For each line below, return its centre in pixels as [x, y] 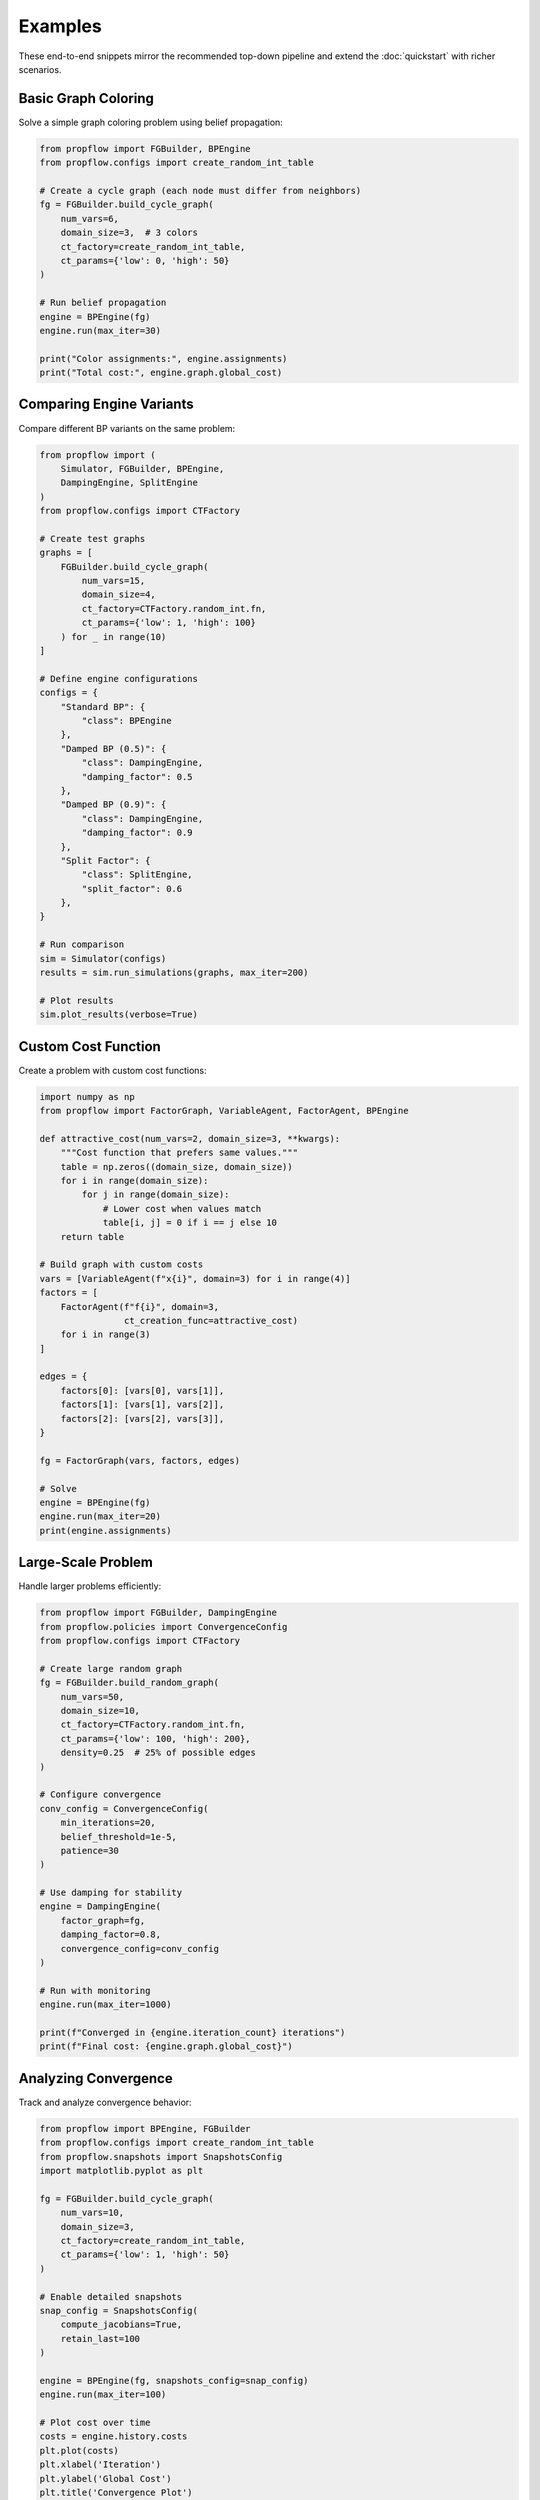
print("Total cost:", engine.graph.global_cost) [161, 373]
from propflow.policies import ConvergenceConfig [163, 1626]
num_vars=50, [92, 1696]
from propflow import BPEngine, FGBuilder [145, 2128]
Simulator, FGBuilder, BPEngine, [142, 468]
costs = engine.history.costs [113, 2436]
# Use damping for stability [111, 1893]
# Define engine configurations [119, 678]
